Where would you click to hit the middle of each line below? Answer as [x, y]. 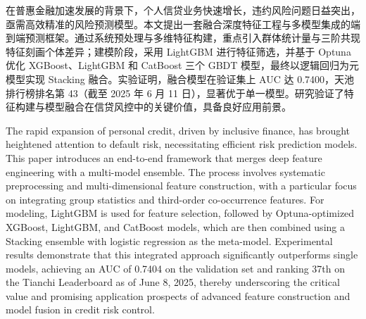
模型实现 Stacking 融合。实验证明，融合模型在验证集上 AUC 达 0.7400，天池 [180, 79]
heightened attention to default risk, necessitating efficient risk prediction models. [182, 144]
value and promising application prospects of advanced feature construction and [178, 295]
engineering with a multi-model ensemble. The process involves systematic [165, 171]
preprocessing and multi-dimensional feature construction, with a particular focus [181, 186]
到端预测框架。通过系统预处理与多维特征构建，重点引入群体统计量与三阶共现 [183, 38]
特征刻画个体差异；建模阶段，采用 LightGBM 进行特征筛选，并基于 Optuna [178, 51]
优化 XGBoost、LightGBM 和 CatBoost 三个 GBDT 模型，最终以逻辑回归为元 [183, 65]
